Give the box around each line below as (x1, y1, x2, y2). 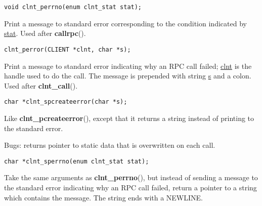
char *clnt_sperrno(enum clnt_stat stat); (4, 157, 149, 165)
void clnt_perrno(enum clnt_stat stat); (4, 4, 142, 11)
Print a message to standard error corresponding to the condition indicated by (4, 18, 247, 28)
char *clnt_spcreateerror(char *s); (4, 98, 127, 106)
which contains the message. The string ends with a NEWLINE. (4, 192, 203, 202)
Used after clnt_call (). (4, 80, 78, 91)
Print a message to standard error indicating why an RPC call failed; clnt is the (4, 60, 252, 71)
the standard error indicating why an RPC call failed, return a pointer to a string (4, 182, 257, 192)
